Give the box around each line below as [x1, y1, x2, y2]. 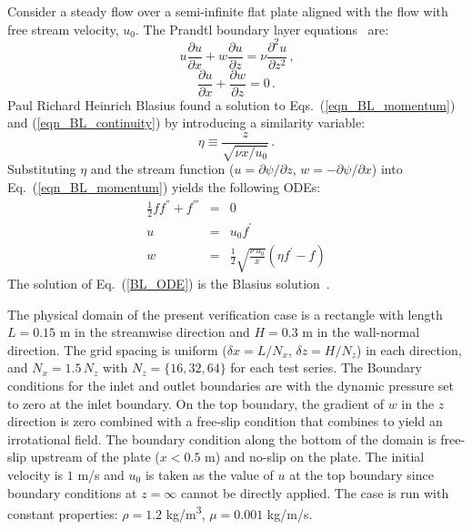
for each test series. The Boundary [230, 358, 422, 377]
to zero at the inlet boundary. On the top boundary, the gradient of [7, 393, 385, 413]
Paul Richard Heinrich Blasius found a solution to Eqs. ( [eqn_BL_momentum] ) [7, 95, 456, 114]
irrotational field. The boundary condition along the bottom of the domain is [7, 429, 437, 448]
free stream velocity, [7, 19, 119, 38]
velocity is [7, 465, 64, 484]
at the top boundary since [289, 465, 434, 484]
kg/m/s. [266, 504, 313, 523]
